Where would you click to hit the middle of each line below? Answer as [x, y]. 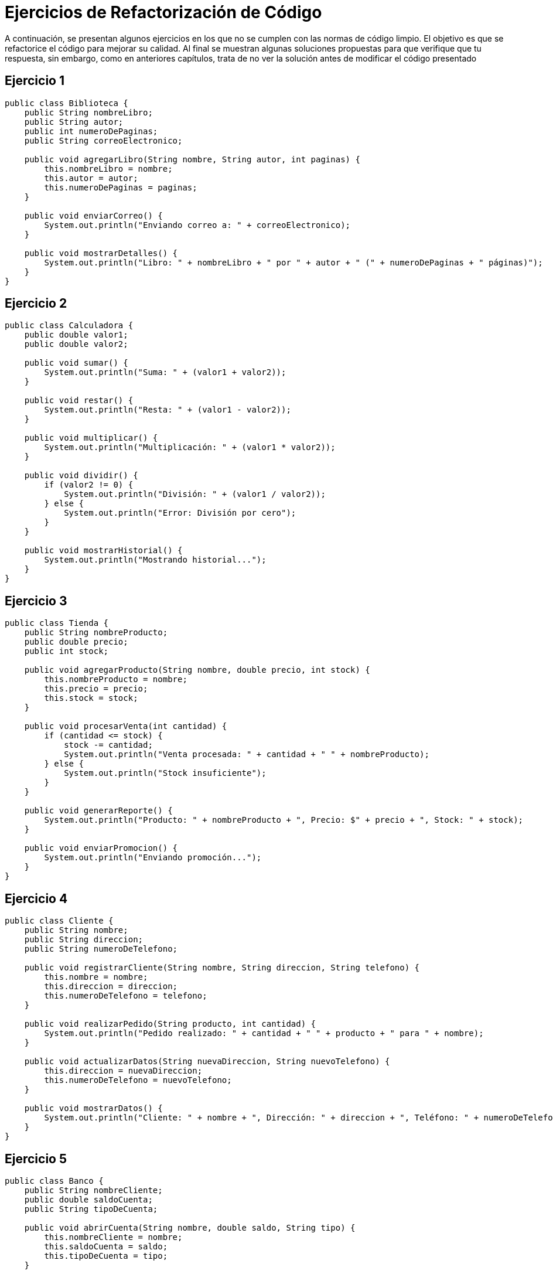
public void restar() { [79, 401]
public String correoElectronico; [103, 140]
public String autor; [74, 122]
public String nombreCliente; [93, 1190]
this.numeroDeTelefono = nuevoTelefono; [138, 1080]
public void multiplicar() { [91, 438]
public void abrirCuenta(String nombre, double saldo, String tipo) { [190, 1227]
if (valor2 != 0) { [89, 485]
